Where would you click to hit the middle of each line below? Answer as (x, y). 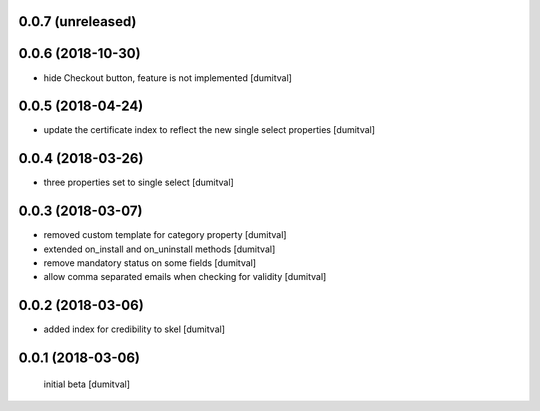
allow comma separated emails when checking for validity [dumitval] (185, 277)
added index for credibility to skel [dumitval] (134, 329)
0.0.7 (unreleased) (77, 21)
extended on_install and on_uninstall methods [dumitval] (159, 249)
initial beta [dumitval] (86, 384)
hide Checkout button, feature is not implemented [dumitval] (167, 77)
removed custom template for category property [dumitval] (165, 235)
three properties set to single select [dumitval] (138, 182)
